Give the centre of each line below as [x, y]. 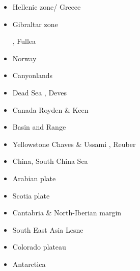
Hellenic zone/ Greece [47, 7]
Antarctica [29, 264]
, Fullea [24, 41]
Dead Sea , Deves [40, 92]
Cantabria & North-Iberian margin [67, 213]
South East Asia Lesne [48, 229]
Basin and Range [39, 127]
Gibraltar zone [35, 24]
